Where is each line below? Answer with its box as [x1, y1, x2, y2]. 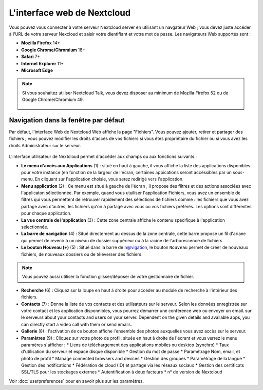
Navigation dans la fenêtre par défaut [9, 116, 125, 124]
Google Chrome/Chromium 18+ [21, 47, 86, 53]
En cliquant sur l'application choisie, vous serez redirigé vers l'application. [35, 176, 184, 182]
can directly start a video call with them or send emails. [21, 321, 132, 327]
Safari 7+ [21, 54, 40, 59]
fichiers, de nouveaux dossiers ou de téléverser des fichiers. [21, 251, 143, 257]
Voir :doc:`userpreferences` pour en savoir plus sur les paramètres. [9, 378, 144, 384]
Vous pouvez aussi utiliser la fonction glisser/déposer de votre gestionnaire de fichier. [22, 273, 194, 280]
